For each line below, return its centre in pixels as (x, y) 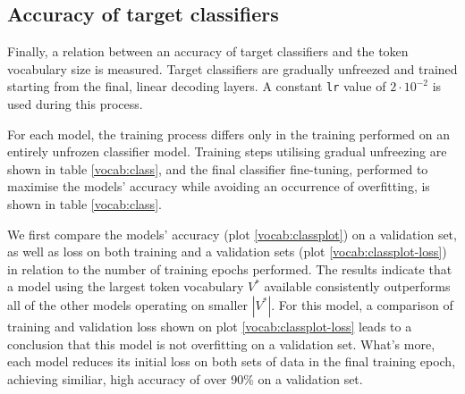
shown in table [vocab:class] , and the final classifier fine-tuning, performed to (218, 168)
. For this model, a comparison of (362, 304)
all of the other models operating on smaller (127, 304)
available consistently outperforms (357, 286)
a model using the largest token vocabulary (126, 286)
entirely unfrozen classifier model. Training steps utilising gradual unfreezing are (227, 151)
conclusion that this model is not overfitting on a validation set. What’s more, (221, 344)
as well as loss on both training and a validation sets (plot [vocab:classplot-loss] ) (227, 251)
